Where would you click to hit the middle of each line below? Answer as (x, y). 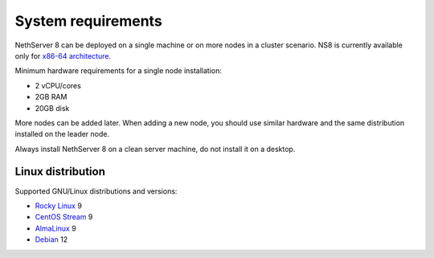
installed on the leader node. (62, 134)
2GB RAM (51, 97)
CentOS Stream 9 (64, 217)
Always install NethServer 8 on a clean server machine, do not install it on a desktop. (155, 149)
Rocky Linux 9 (58, 206)
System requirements (88, 21)
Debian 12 (51, 240)
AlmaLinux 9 (55, 228)
